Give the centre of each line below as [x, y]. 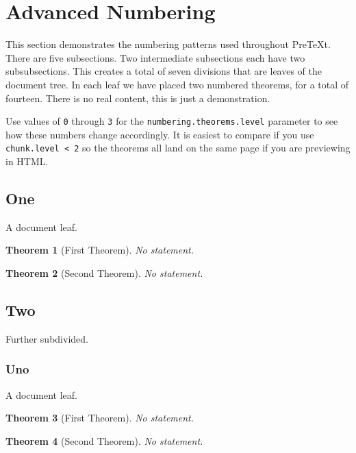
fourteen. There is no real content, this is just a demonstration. [138, 98]
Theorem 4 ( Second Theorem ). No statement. [104, 440]
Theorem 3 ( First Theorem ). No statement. [100, 418]
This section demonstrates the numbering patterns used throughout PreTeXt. [168, 44]
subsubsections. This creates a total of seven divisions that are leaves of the [164, 71]
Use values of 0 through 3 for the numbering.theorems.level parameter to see [172, 121]
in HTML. [27, 161]
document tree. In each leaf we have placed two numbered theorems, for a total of [177, 84]
